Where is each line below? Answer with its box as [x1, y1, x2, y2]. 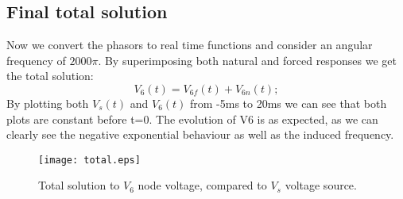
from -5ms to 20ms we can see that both [190, 94, 387, 111]
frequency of [6, 52, 66, 68]
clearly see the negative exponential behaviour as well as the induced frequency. [6, 126, 394, 143]
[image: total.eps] [38, 154, 141, 166]
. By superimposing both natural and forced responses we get [98, 52, 397, 68]
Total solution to [38, 177, 120, 193]
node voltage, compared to [138, 177, 267, 193]
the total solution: [6, 67, 94, 84]
